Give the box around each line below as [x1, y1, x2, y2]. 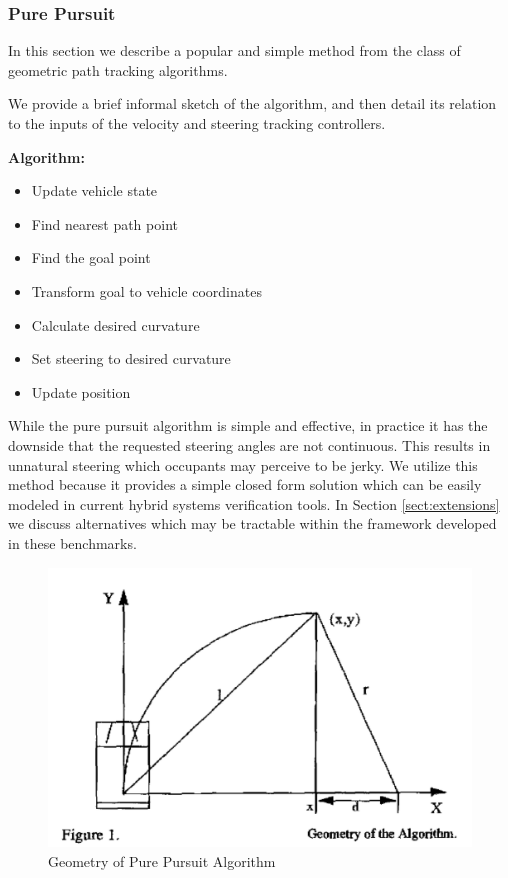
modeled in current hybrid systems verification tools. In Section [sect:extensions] [8, 493, 500, 514]
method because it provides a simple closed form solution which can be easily [8, 474, 482, 495]
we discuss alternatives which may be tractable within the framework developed [8, 513, 497, 534]
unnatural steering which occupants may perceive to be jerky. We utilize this [8, 454, 478, 475]
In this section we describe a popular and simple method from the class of [8, 40, 461, 61]
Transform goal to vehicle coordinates [31, 280, 262, 301]
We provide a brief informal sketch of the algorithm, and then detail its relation [8, 93, 497, 114]
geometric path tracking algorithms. [8, 59, 228, 80]
